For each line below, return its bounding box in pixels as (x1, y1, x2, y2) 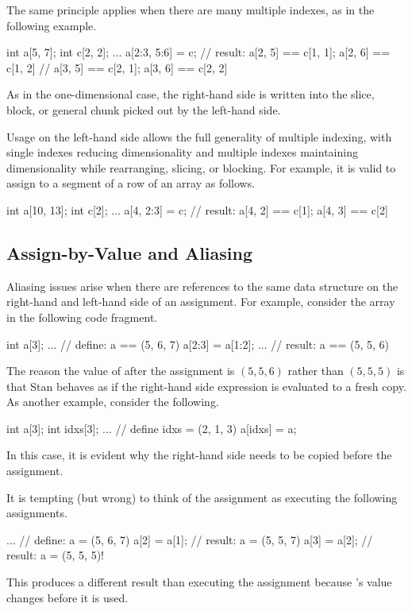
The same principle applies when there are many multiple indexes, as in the (6, 2, 375, 17)
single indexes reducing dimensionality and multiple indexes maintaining (6, 144, 358, 160)
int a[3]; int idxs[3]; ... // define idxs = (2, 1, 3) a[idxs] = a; (6, 420, 297, 436)
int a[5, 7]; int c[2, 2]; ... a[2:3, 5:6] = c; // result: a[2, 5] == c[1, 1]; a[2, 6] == (6, 44, 391, 60)
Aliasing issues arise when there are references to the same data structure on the (6, 277, 399, 294)
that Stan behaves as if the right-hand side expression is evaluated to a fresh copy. (6, 377, 406, 394)
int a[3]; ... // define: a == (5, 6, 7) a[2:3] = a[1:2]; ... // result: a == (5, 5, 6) (6, 335, 389, 352)
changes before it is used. (6, 589, 129, 605)
